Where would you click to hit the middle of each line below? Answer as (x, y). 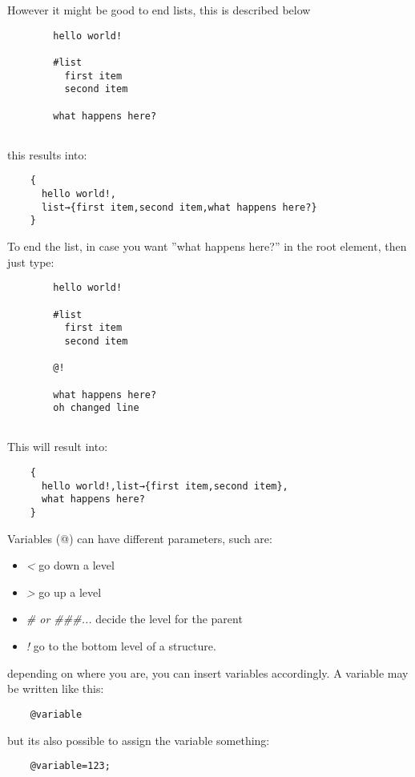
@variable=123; (70, 766)
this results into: (47, 154)
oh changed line (96, 408)
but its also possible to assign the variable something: (139, 740)
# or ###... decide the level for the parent (134, 619)
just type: (31, 262)
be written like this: (56, 688)
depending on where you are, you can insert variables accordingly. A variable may (208, 672)
